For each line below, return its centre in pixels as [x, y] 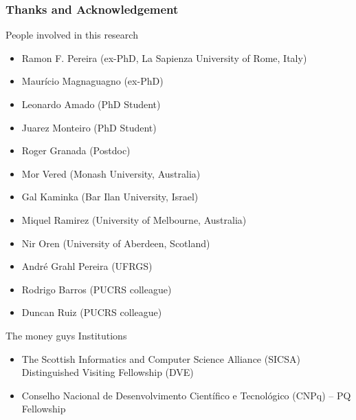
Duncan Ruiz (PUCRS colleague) [92, 312]
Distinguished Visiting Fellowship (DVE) [108, 372]
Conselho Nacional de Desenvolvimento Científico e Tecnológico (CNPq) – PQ [186, 395]
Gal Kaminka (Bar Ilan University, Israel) [110, 197]
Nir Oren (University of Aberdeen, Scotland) [116, 243]
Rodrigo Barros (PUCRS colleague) [97, 289]
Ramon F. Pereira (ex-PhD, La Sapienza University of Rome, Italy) [164, 57]
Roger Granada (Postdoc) [76, 150]
